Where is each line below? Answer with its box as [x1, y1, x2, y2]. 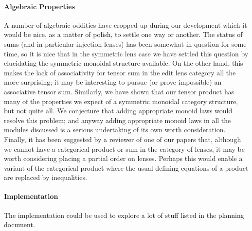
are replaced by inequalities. [4, 172, 87, 182]
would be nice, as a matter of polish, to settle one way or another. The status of [4, 29, 243, 39]
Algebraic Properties [4, 1, 75, 11]
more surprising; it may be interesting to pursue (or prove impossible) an [4, 77, 222, 87]
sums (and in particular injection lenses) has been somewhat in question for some [4, 38, 247, 49]
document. [4, 219, 35, 230]
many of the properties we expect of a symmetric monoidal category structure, [4, 96, 238, 106]
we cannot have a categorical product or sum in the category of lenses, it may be [4, 143, 245, 154]
